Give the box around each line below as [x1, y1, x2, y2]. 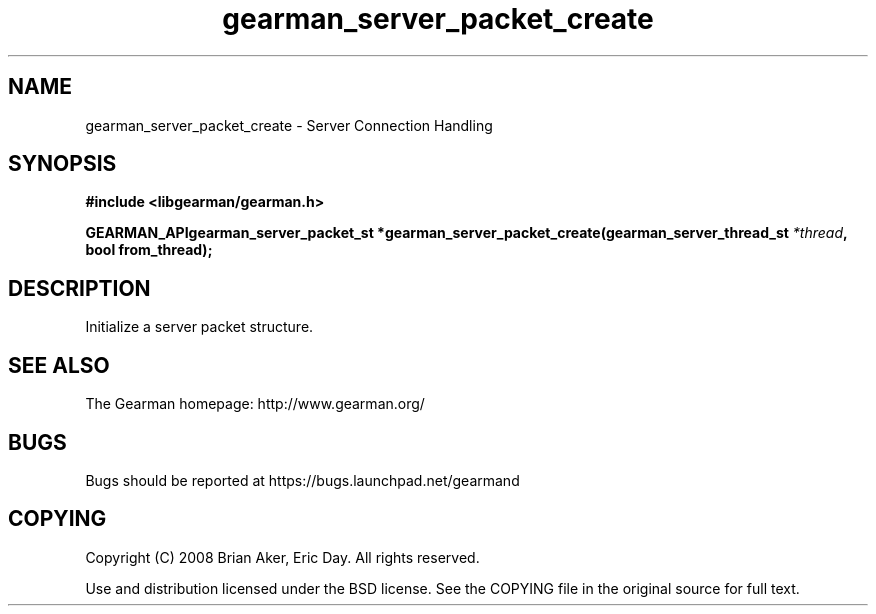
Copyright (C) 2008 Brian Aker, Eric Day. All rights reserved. [85, 548, 480, 566]
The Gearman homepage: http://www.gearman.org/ [85, 395, 425, 413]
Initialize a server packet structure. [85, 318, 314, 336]
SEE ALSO [8, 352, 110, 378]
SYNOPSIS [8, 151, 117, 177]
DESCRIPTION [8, 275, 151, 301]
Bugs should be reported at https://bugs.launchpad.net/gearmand [85, 471, 520, 489]
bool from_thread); [85, 241, 213, 259]
